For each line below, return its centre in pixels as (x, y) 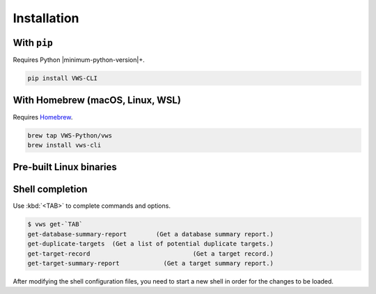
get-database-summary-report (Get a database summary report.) (151, 234)
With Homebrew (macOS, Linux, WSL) (97, 100)
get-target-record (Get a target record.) (151, 253)
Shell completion (50, 189)
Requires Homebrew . (43, 117)
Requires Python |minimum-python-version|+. (79, 60)
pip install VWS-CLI (62, 79)
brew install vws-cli (64, 145)
